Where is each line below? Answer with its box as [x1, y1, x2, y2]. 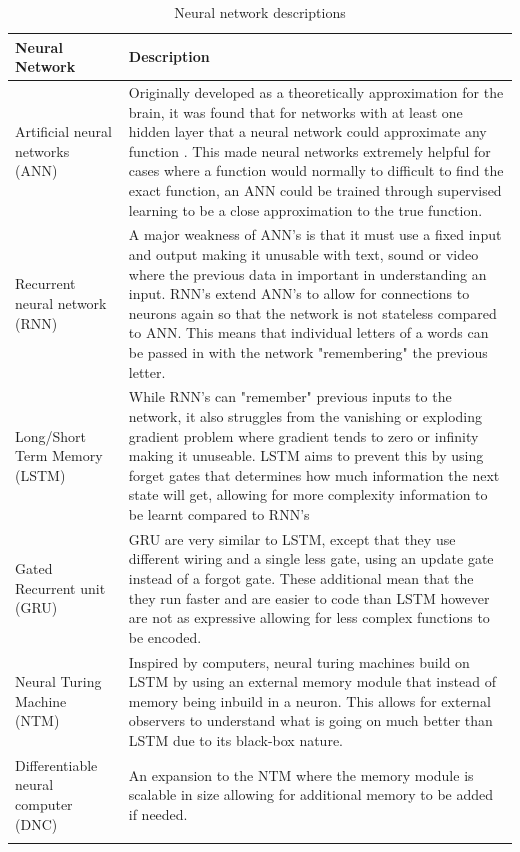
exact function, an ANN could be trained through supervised [128, 180, 502, 200]
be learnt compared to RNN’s [128, 504, 310, 524]
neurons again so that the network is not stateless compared [128, 302, 497, 323]
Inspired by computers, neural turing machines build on [128, 651, 470, 672]
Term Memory [15, 445, 103, 466]
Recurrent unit [15, 577, 106, 598]
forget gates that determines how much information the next [128, 464, 500, 485]
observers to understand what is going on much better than [128, 710, 493, 731]
